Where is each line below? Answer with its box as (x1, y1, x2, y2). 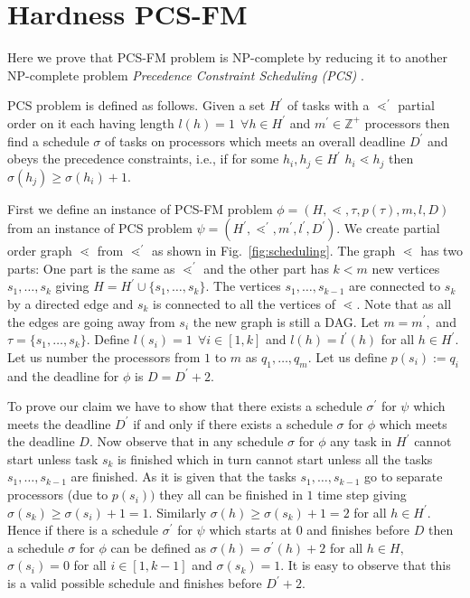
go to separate (364, 467, 443, 486)
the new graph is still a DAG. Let (193, 312, 380, 331)
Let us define (315, 347, 388, 366)
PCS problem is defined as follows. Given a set (7, 96, 266, 115)
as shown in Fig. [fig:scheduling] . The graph (151, 241, 396, 260)
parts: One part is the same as (7, 258, 175, 277)
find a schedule (7, 131, 89, 150)
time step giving (317, 485, 407, 504)
